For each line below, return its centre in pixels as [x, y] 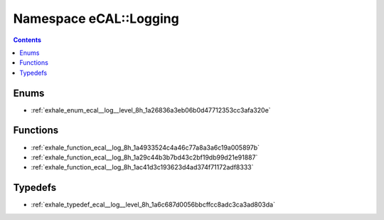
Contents [27, 40]
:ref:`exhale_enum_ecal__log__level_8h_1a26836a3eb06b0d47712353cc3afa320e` [151, 110]
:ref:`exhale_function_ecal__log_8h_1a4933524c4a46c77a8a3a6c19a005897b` [145, 147]
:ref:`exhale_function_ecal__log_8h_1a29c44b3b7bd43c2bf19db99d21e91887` [144, 157]
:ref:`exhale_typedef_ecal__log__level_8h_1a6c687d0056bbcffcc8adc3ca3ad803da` [153, 205]
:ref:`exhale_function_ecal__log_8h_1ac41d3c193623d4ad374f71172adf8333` [142, 167]
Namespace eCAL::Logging [96, 19]
